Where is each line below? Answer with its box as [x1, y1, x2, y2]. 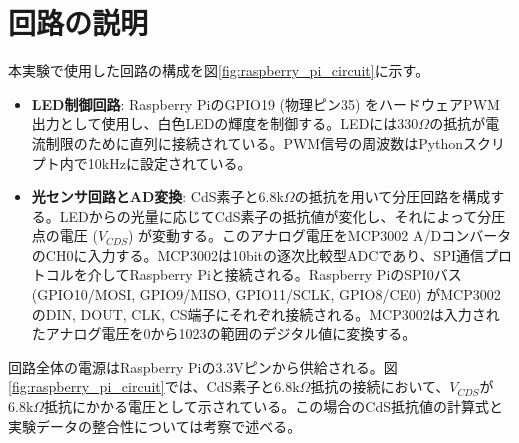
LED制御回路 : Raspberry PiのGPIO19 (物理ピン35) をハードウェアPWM [31, 93, 500, 114]
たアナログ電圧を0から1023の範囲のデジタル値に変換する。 [31, 323, 417, 344]
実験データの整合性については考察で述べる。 [8, 415, 302, 436]
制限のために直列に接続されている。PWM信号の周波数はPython [45, 132, 464, 153]
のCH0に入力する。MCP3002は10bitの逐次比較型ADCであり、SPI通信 [31, 244, 484, 265]
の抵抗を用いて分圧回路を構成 [294, 186, 491, 207]
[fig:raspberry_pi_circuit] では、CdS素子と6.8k [8, 376, 300, 397]
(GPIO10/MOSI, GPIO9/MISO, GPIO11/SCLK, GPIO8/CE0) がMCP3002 [31, 284, 501, 305]
